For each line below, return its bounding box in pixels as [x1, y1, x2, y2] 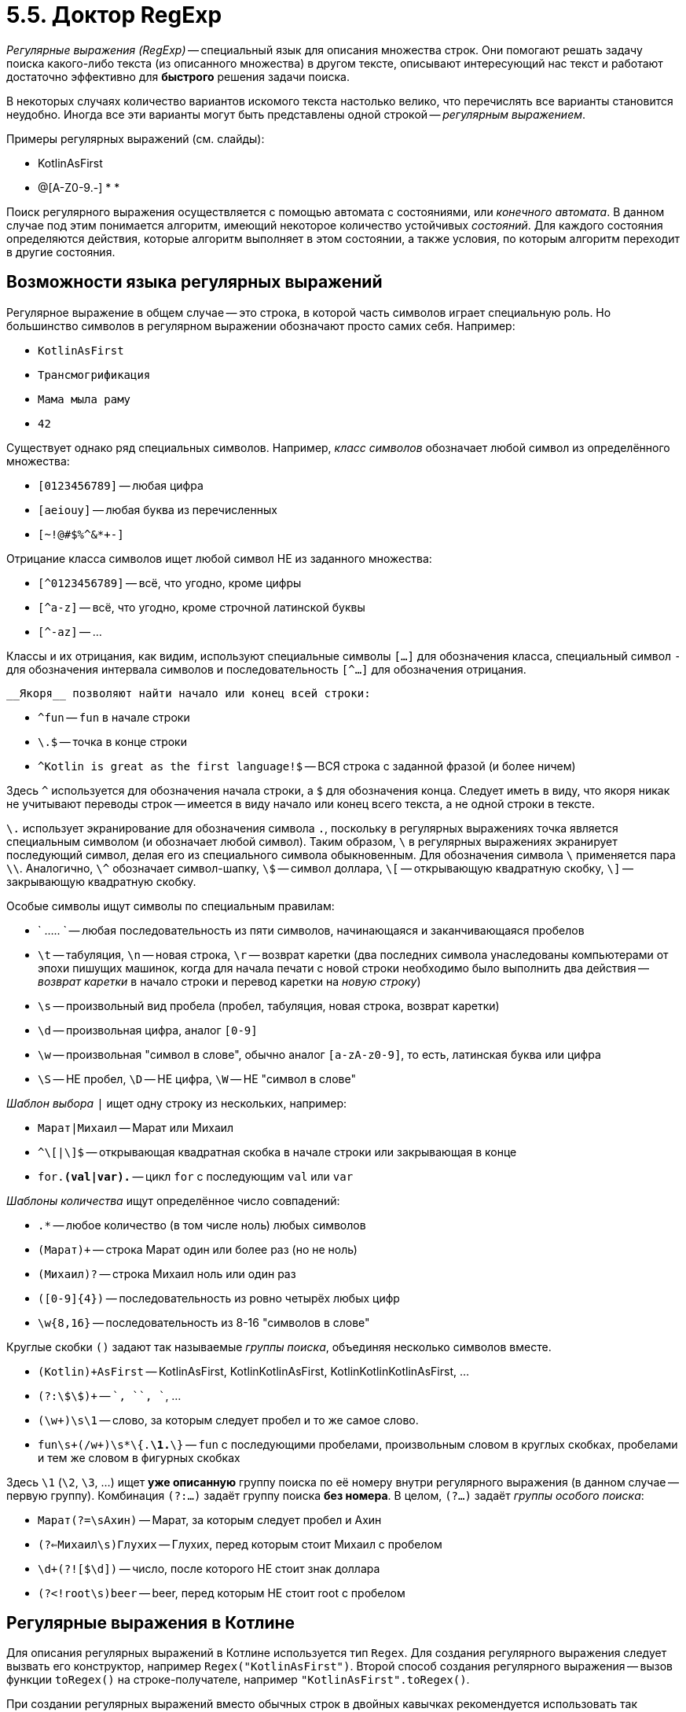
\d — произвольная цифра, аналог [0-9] [38, 1023, 258, 1037]
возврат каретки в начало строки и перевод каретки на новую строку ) [38, 974, 421, 988]
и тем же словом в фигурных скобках [38, 1450, 240, 1464]
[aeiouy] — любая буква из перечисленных [38, 502, 277, 516]
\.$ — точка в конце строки [38, 734, 187, 748]
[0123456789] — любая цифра [38, 478, 204, 492]
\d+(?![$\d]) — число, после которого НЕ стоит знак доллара [38, 1561, 380, 1575]
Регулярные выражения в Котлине [6, 1613, 295, 1633]
